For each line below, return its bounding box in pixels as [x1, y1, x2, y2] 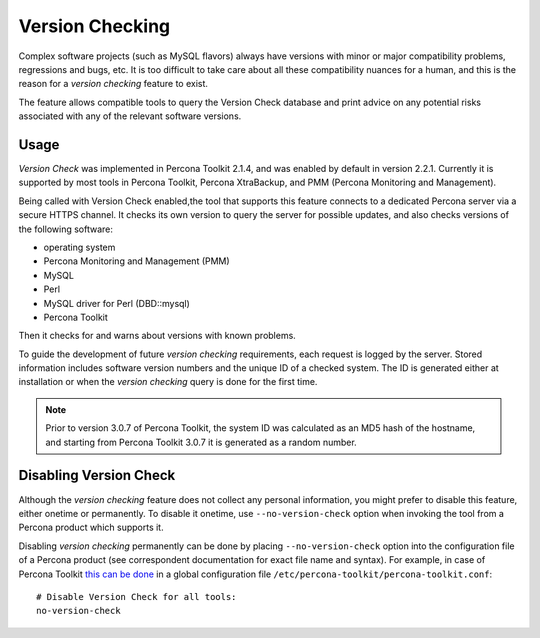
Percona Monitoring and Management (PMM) [43, 255, 230, 267]
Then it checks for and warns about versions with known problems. [18, 330, 297, 342]
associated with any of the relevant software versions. [18, 110, 242, 122]
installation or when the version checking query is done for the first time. [18, 376, 318, 388]
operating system [43, 241, 116, 253]
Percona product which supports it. [18, 521, 164, 534]
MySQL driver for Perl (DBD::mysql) [43, 297, 190, 309]
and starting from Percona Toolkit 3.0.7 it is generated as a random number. [45, 436, 357, 448]
